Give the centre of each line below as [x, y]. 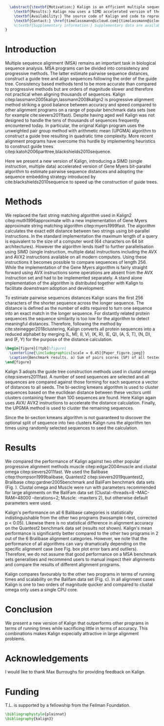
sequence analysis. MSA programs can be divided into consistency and [77, 68]
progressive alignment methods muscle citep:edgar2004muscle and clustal [81, 466]
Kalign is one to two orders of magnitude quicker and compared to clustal [79, 584]
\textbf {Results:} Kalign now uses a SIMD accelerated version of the [87, 12]
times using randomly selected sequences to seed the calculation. [72, 428]
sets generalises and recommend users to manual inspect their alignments [80, 559]
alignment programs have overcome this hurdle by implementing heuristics [80, 141]
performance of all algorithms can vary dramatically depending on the [75, 544]
